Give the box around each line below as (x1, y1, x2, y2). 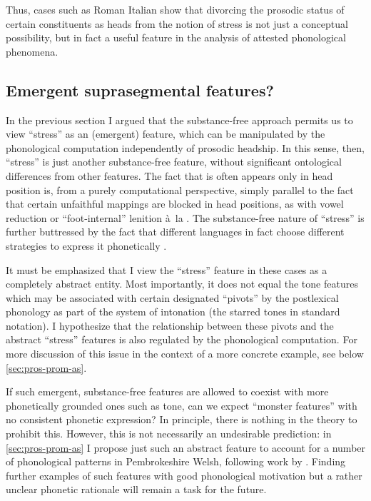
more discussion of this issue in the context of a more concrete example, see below (6, 346, 364, 361)
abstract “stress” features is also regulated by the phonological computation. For (6, 332, 357, 347)
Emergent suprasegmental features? (6, 79, 274, 101)
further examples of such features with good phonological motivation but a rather (6, 467, 362, 482)
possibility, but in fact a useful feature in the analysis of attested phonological (6, 30, 346, 45)
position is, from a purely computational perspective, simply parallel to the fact (6, 182, 354, 197)
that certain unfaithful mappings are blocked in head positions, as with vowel (6, 196, 344, 211)
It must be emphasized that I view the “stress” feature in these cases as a (6, 262, 327, 277)
